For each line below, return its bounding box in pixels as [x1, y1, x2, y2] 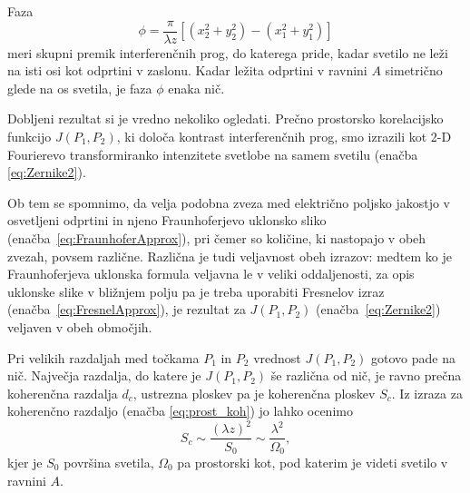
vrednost [253, 348, 301, 367]
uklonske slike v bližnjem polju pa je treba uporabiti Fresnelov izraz [7, 281, 385, 301]
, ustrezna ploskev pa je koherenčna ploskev [132, 383, 376, 402]
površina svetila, [64, 452, 154, 471]
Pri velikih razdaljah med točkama [7, 348, 200, 367]
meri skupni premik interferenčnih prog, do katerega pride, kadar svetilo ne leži [7, 43, 448, 62]
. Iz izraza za [391, 383, 463, 402]
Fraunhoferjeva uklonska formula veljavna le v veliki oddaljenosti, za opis [7, 264, 415, 283]
